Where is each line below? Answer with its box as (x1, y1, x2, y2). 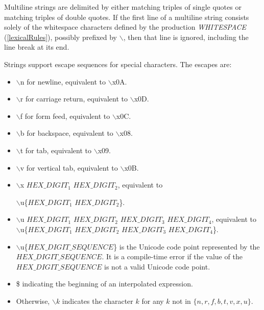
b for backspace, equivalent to (20, 128, 113, 138)
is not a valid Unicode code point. (104, 261, 210, 272)
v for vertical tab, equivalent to (20, 162, 118, 173)
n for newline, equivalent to (20, 76, 106, 87)
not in (172, 295, 191, 306)
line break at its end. (4, 42, 69, 52)
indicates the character (62, 295, 133, 306)
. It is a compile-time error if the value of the (102, 251, 243, 262)
